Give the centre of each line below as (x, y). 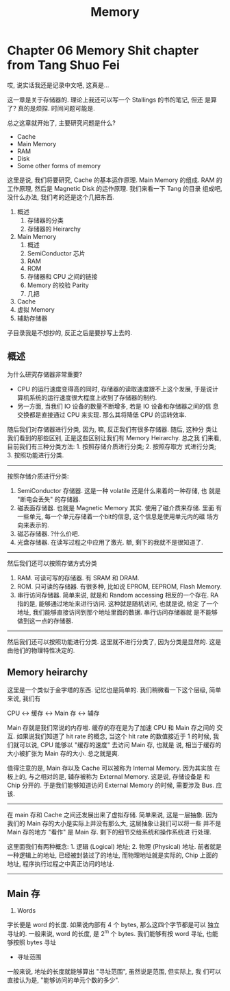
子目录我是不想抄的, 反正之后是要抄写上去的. (70, 332)
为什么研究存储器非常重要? (45, 374)
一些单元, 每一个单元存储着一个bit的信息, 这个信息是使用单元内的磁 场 (115, 516)
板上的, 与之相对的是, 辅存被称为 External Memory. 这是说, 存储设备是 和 (108, 776)
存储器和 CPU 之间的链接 (62, 276)
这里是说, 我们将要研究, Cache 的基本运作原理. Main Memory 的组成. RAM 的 (115, 180)
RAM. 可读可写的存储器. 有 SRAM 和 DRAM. (78, 578)
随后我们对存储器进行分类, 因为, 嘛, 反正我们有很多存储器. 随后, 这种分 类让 (112, 429)
